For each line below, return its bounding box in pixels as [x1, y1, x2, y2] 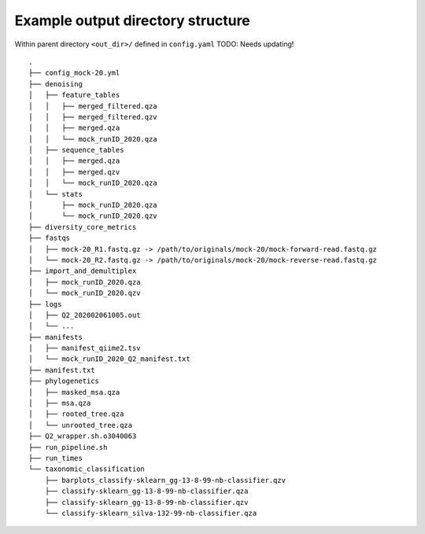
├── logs [28, 300, 62, 308]
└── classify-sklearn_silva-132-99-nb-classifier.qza [44, 508, 257, 517]
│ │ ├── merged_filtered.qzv [28, 112, 157, 121]
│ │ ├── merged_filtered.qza [28, 101, 157, 110]
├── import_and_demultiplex [28, 267, 137, 275]
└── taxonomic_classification [28, 465, 146, 473]
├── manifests [28, 333, 83, 341]
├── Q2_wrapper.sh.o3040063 [28, 432, 137, 440]
